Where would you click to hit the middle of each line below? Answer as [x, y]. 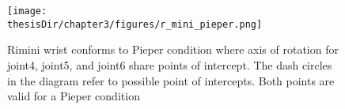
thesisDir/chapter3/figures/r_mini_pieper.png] [135, 24]
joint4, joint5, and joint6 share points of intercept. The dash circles [170, 64]
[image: [27, 11]
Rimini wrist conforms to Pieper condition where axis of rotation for [173, 49]
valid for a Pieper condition [74, 96]
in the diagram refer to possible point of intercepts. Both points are [171, 80]
